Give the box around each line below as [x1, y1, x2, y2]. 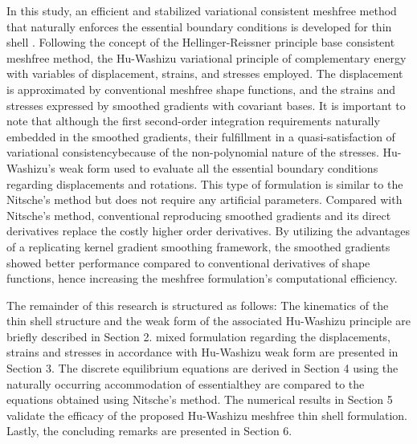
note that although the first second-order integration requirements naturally [6, 112, 380, 129]
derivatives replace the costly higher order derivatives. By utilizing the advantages [6, 222, 410, 239]
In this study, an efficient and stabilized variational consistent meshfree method [6, 2, 397, 18]
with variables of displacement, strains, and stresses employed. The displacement [6, 65, 403, 82]
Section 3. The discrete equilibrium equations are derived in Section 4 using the [6, 360, 399, 377]
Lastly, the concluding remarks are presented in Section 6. [6, 422, 292, 439]
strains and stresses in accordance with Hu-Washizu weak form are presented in [6, 344, 399, 360]
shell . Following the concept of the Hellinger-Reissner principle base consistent [6, 34, 395, 51]
